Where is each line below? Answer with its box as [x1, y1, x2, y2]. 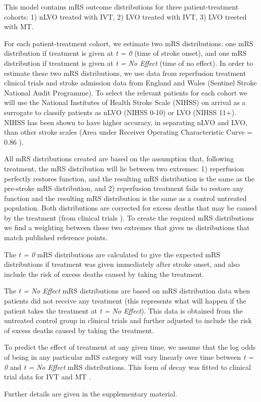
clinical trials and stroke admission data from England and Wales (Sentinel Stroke [4, 77, 257, 88]
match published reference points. [4, 232, 108, 243]
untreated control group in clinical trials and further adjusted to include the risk [4, 315, 252, 326]
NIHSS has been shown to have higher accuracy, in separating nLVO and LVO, [4, 117, 247, 127]
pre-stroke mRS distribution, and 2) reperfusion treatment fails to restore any [4, 183, 244, 193]
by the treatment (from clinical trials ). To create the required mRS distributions [4, 212, 254, 223]
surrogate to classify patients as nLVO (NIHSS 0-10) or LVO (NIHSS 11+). [4, 107, 236, 117]
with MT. [4, 21, 34, 32]
